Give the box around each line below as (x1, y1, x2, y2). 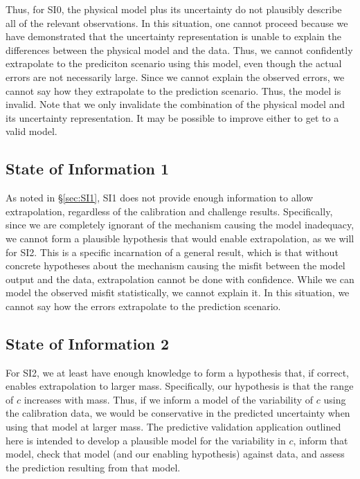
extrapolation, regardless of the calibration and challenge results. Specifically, (6, 204, 333, 218)
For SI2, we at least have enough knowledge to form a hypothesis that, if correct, (6, 365, 350, 379)
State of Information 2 (6, 332, 170, 354)
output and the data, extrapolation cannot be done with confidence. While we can (6, 271, 354, 286)
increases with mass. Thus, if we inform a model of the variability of (24, 392, 314, 406)
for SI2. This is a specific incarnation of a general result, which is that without (6, 244, 339, 259)
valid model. (6, 124, 57, 138)
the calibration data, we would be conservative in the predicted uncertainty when (6, 406, 350, 420)
